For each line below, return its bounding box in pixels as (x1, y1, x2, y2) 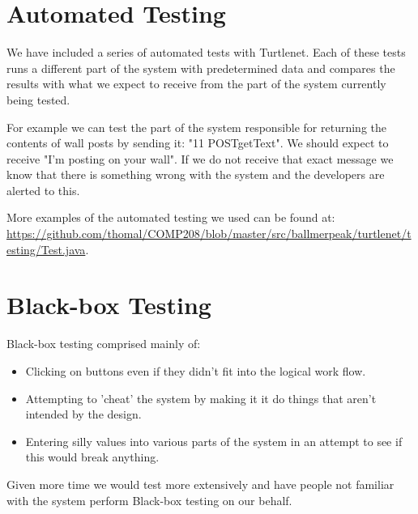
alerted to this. (6, 181, 80, 198)
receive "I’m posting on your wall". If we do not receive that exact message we (6, 150, 394, 167)
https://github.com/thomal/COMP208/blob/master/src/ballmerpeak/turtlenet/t (6, 225, 412, 242)
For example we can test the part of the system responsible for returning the (6, 118, 387, 135)
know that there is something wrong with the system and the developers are (6, 166, 385, 183)
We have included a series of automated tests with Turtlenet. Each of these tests (6, 44, 406, 61)
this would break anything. (25, 448, 160, 465)
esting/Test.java (6, 240, 86, 257)
